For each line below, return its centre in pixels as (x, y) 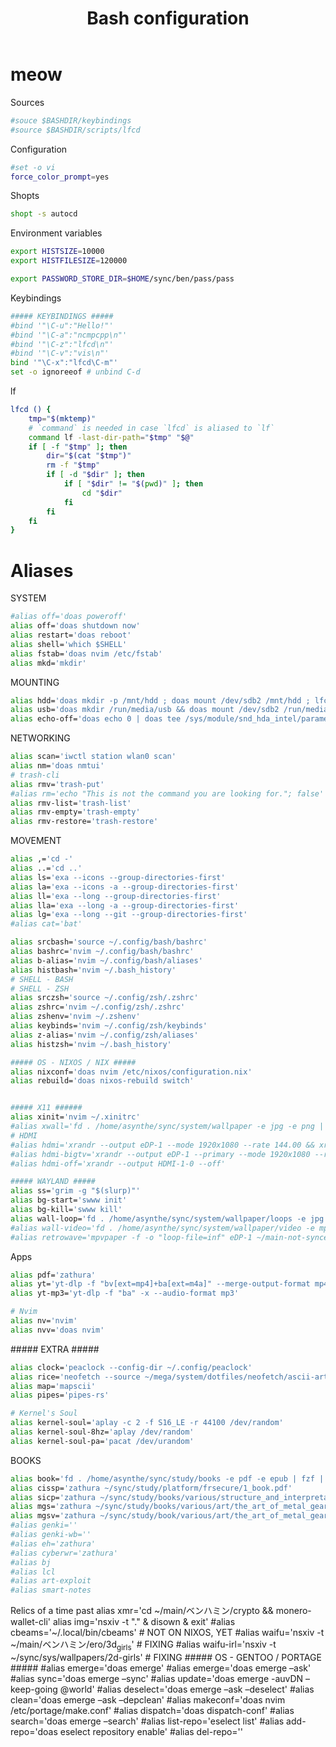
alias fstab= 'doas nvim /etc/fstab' (86, 653)
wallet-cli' (30, 1622)
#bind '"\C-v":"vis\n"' (60, 353)
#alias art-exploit (51, 1581)
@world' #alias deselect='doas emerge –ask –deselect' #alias (187, 1689)
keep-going (34, 1689)
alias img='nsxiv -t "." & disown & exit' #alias (144, 1622)
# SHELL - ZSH (40, 988)
